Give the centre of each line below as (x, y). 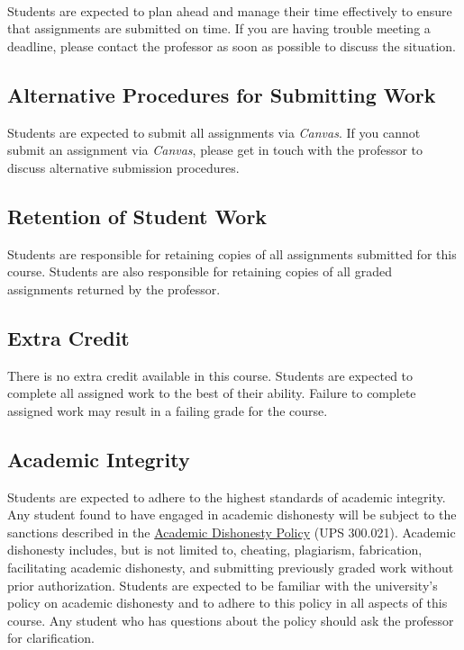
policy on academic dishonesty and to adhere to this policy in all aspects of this (227, 603)
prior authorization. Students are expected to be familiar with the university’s (223, 585)
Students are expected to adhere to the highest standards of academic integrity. (227, 497)
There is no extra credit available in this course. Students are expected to (210, 375)
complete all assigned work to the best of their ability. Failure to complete (212, 393)
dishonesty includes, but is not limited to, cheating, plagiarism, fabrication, (215, 550)
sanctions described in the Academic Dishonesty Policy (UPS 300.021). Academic (232, 532)
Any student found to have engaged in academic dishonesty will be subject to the (232, 515)
